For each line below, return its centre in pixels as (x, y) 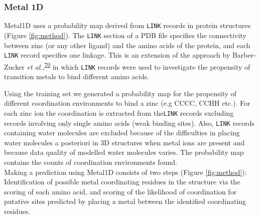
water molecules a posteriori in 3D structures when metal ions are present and (124, 142)
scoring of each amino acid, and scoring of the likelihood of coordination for (120, 191)
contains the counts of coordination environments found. (91, 162)
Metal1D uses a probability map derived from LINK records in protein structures (127, 25)
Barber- (244, 55)
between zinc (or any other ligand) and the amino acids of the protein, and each (127, 45)
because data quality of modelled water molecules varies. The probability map (124, 152)
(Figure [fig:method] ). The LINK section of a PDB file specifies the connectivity (125, 35)
